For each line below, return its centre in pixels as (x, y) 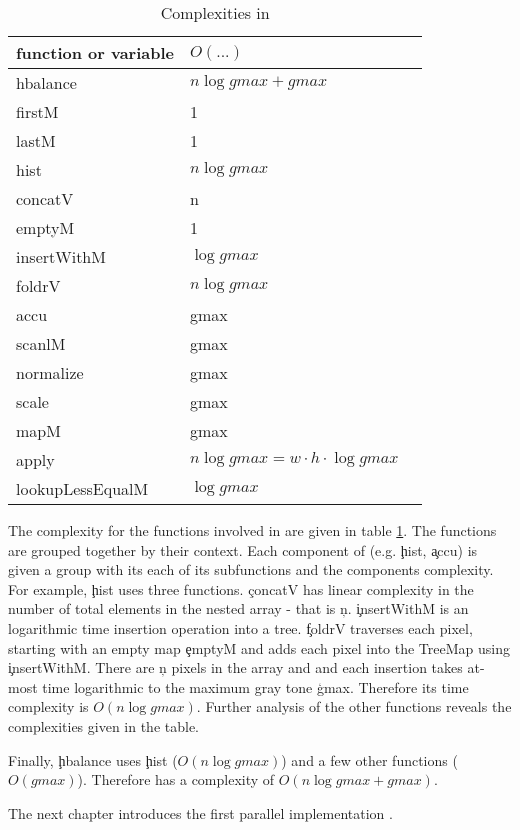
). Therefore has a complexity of (176, 779)
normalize (50, 372)
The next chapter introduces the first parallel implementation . (200, 812)
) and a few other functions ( (369, 759)
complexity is (48, 706)
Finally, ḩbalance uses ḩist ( (93, 759)
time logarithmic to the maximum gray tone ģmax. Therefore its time (255, 686)
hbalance (46, 82)
